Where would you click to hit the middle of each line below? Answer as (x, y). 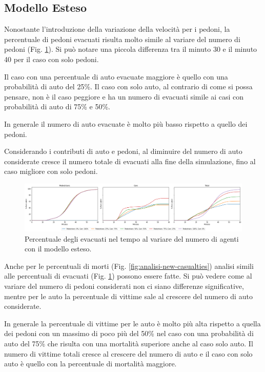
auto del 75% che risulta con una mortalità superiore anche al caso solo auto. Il (129, 344)
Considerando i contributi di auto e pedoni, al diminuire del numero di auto (123, 151)
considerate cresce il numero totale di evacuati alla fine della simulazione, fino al (130, 161)
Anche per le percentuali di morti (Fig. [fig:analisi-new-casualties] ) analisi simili (129, 266)
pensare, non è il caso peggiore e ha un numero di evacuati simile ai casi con (124, 96)
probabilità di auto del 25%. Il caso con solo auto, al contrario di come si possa (128, 86)
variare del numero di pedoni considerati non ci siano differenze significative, (124, 286)
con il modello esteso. (58, 249)
